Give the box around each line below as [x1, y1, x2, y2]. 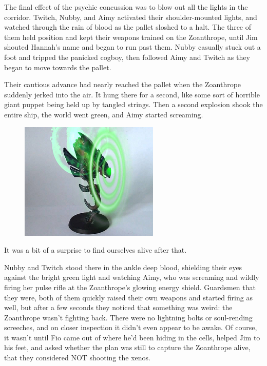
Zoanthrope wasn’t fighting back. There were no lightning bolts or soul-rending [4, 312, 253, 322]
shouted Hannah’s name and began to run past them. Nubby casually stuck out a [4, 42, 261, 52]
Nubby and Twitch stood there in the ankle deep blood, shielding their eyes [4, 261, 242, 272]
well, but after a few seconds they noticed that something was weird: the [4, 302, 233, 313]
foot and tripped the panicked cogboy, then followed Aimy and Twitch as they [4, 51, 250, 62]
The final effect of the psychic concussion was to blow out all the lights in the [4, 2, 248, 12]
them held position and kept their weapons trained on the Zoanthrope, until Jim [4, 31, 258, 42]
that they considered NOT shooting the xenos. [4, 352, 150, 363]
